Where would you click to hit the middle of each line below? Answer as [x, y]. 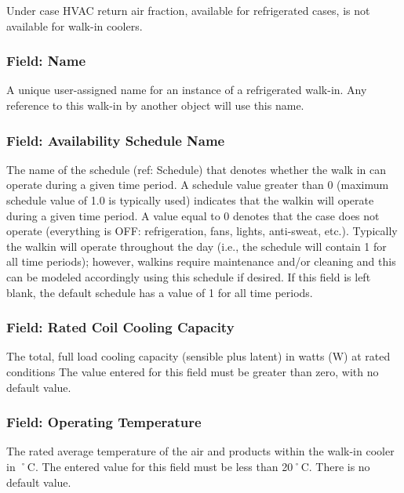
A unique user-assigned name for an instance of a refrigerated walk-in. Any [187, 90]
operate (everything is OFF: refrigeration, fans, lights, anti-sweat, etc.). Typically [202, 231]
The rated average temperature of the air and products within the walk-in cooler [200, 451]
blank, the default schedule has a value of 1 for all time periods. [160, 292]
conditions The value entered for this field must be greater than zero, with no [193, 371]
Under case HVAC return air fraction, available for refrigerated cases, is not [188, 10]
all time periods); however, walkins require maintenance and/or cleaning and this [201, 261]
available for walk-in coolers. [75, 25]
